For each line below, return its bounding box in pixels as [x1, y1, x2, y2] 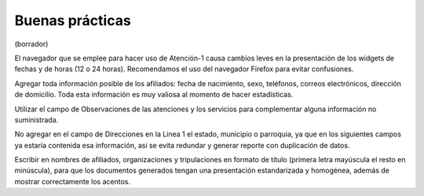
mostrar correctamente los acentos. [14, 176, 131, 186]
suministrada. [14, 114, 59, 125]
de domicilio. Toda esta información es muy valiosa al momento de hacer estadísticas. [14, 90, 294, 100]
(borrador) [14, 39, 49, 49]
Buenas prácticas [14, 12, 131, 29]
